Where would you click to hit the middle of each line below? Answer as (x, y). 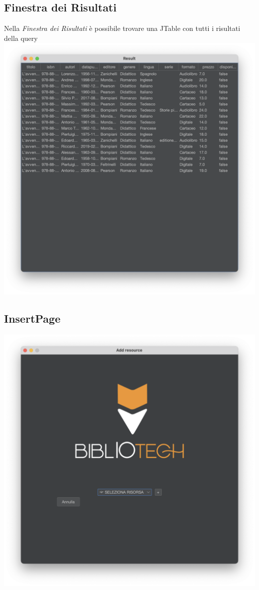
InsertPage (32, 318)
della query (21, 38)
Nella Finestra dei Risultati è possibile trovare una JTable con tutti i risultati (122, 28)
